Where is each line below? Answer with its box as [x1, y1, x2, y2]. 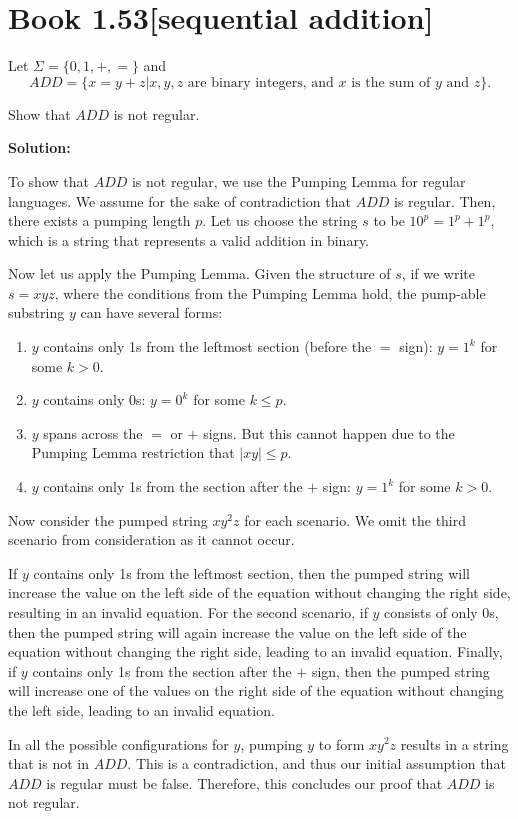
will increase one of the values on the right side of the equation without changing [8, 680, 504, 701]
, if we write [401, 263, 475, 284]
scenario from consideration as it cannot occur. [8, 529, 295, 550]
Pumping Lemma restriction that [31, 442, 235, 463]
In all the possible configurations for [8, 733, 229, 754]
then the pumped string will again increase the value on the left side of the [8, 621, 467, 642]
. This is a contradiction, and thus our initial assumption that [127, 753, 506, 774]
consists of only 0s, [384, 602, 499, 622]
